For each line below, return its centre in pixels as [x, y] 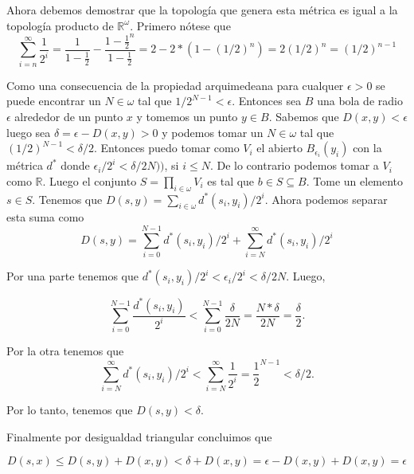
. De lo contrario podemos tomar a [294, 165]
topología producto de [60, 25]
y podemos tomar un [213, 132]
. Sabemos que [304, 116]
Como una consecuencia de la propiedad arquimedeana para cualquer [175, 85]
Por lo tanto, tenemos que [70, 410]
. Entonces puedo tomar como [166, 148]
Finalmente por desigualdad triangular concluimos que [139, 436]
